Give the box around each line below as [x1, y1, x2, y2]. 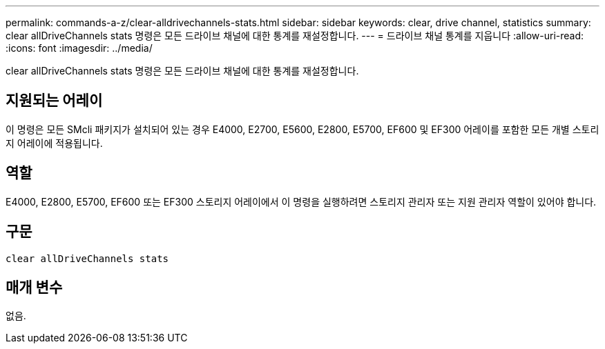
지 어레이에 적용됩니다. [6, 137, 103, 149]
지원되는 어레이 [6, 92, 103, 110]
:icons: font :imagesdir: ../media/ [6, 42, 153, 54]
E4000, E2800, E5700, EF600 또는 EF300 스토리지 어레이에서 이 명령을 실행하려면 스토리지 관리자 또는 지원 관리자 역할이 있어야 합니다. [6, 195, 597, 208]
